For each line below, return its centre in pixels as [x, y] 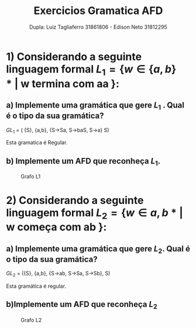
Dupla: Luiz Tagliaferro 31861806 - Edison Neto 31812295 [98, 27]
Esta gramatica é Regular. [37, 143]
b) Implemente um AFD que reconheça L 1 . [83, 162]
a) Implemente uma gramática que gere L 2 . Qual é [98, 249]
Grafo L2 [31, 320]
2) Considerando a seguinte [75, 200]
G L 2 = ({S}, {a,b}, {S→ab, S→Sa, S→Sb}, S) [58, 274]
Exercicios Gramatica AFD [98, 11]
